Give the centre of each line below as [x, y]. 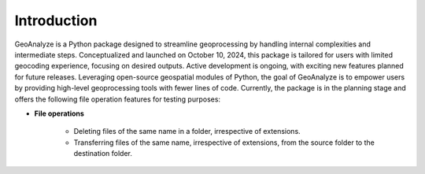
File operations [59, 113]
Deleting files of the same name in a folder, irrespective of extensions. [187, 131]
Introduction [56, 20]
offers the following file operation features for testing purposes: [117, 99]
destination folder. [103, 154]
